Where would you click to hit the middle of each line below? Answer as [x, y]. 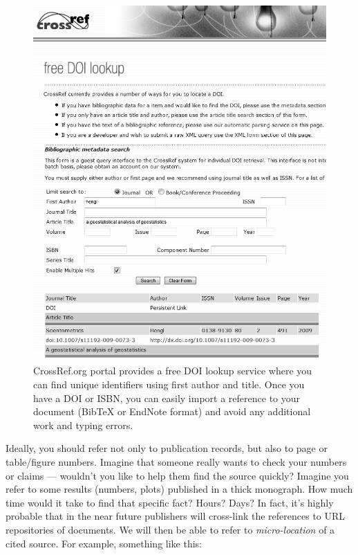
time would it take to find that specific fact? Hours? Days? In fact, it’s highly [170, 502]
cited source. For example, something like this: [104, 543]
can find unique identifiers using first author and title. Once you [169, 384]
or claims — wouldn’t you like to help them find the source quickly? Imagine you [177, 475]
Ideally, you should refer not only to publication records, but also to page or [167, 448]
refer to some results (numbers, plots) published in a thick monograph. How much [179, 489]
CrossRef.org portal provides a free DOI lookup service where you [173, 371]
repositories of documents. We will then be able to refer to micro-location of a [170, 529]
